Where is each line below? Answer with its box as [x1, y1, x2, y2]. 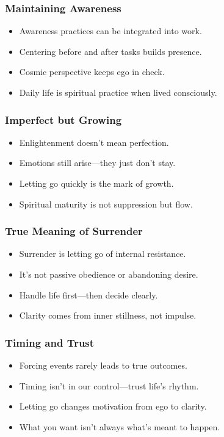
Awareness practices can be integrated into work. [19, 24, 202, 37]
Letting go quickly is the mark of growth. [19, 177, 174, 189]
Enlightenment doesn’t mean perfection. [19, 135, 169, 148]
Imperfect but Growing [5, 112, 122, 127]
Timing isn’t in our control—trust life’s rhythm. [19, 379, 199, 392]
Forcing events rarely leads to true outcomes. [19, 359, 187, 371]
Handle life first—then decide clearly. [19, 288, 158, 301]
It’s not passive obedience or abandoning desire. [19, 268, 198, 280]
